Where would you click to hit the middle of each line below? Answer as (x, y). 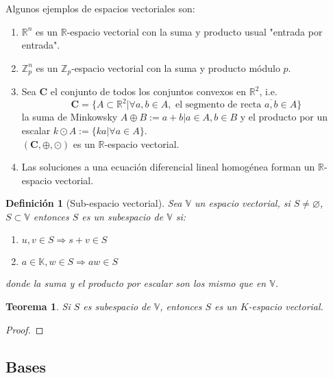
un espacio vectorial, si (243, 203)
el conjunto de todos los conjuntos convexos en (148, 91)
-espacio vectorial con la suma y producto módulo (176, 67)
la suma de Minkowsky (70, 117)
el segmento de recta (219, 105)
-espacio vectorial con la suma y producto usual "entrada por (195, 31)
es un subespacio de (123, 216)
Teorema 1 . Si (38, 306)
